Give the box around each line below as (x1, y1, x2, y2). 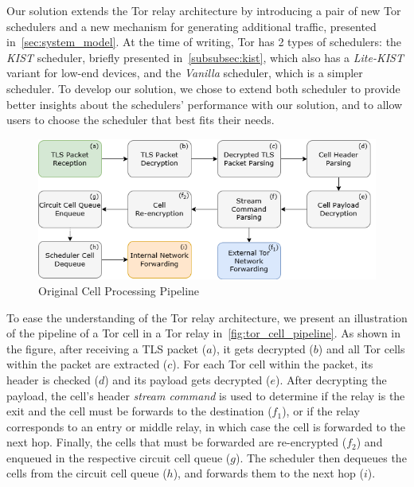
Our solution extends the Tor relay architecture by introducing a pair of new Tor (6, 2, 401, 18)
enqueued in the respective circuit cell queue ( (6, 449, 231, 466)
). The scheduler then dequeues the (236, 449, 407, 466)
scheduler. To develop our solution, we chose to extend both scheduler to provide (6, 80, 400, 96)
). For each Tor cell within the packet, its (172, 356, 373, 372)
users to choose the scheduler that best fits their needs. (6, 111, 275, 128)
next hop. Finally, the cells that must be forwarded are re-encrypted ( (6, 434, 347, 450)
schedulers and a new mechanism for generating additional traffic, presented (6, 18, 377, 34)
